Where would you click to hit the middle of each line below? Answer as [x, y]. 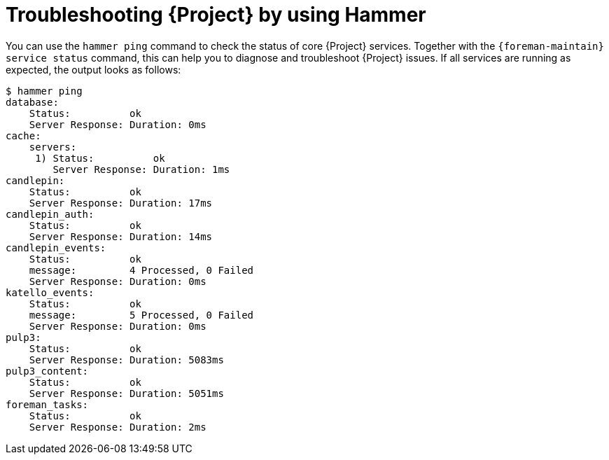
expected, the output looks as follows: [93, 69]
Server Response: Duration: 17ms [121, 203]
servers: [53, 147]
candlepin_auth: [50, 214]
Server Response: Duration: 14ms [121, 236]
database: [32, 102]
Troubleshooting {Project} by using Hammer [216, 15]
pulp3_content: [47, 371]
